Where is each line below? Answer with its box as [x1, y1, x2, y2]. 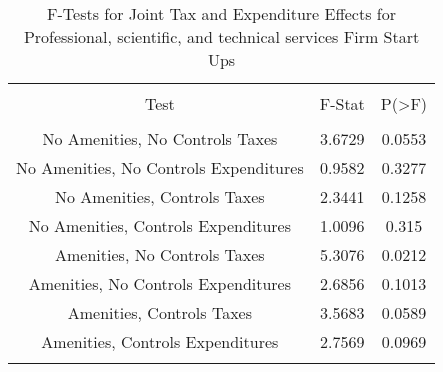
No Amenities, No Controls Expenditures [16, 156, 304, 179]
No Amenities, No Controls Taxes [42, 127, 278, 150]
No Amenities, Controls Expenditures [28, 214, 292, 237]
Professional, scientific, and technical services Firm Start [23, 25, 420, 48]
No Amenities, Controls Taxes [55, 185, 265, 208]
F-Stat [319, 92, 365, 115]
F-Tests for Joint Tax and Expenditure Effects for [47, 2, 396, 25]
